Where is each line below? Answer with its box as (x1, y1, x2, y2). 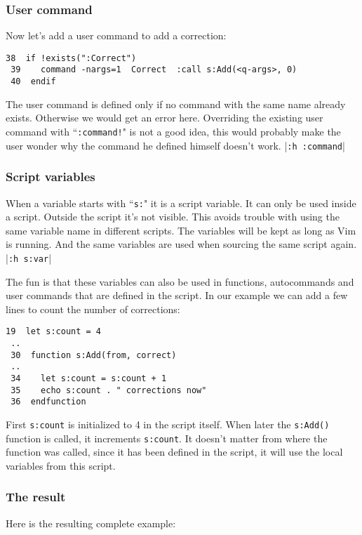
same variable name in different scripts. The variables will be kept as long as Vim (6, 223, 356, 237)
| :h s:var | (6, 250, 52, 265)
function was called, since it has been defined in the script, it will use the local (6, 444, 343, 459)
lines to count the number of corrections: (6, 301, 180, 316)
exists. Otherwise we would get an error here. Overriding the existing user (6, 110, 323, 125)
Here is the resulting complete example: (6, 515, 176, 530)
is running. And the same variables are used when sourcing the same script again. (6, 237, 357, 251)
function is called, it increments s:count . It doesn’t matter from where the (6, 430, 328, 445)
